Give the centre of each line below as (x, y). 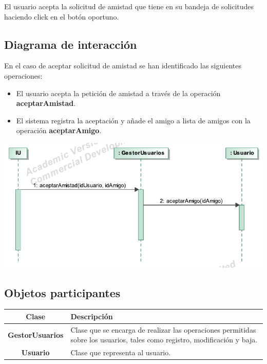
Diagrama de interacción (71, 44)
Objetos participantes (62, 292)
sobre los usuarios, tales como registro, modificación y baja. (164, 340)
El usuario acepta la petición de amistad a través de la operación (118, 93)
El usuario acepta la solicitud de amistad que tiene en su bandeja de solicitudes (129, 6)
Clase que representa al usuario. (121, 352)
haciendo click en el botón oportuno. (62, 16)
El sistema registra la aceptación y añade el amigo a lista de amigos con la (133, 120)
